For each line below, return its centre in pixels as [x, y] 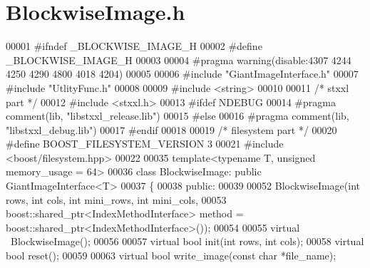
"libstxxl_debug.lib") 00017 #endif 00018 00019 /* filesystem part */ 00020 [171, 129]
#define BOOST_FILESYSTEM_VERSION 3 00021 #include [145, 144]
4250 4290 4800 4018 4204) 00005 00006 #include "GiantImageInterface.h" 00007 [182, 74]
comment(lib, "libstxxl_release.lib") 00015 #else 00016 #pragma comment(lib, [178, 116]
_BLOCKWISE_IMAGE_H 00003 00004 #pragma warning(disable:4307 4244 [179, 60]
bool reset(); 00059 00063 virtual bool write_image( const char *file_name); [171, 256]
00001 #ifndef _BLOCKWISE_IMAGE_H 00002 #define [134, 46]
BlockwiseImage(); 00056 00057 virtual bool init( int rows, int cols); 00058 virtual [187, 241]
